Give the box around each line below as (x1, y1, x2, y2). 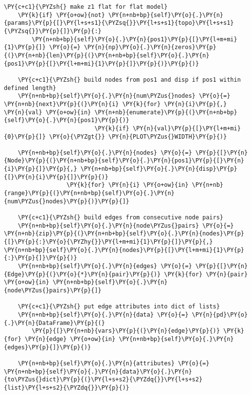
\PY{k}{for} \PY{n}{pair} (164, 270, 248, 278)
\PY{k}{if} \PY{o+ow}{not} (18, 11, 105, 18)
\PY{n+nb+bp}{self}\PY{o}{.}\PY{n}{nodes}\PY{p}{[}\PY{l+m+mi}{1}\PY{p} (4, 246, 244, 253)
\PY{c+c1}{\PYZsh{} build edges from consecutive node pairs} (18, 214, 224, 221)
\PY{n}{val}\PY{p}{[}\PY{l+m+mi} (132, 125, 241, 132)
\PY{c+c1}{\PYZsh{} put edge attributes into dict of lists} (18, 303, 220, 310)
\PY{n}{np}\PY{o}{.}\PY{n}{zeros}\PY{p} (84, 44, 216, 51)
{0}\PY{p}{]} (4, 133, 46, 140)
